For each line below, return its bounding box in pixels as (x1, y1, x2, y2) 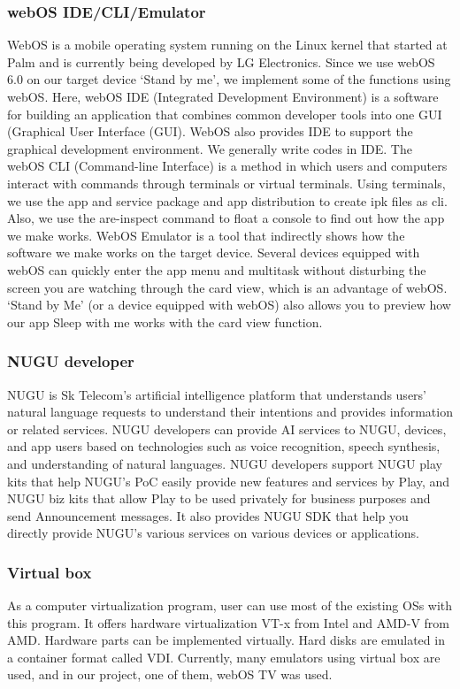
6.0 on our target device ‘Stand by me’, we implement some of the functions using (7, 70, 451, 88)
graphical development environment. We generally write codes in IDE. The (7, 139, 412, 157)
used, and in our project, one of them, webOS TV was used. (7, 665, 333, 684)
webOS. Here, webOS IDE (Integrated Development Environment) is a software (7, 88, 439, 105)
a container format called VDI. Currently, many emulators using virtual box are (7, 647, 441, 666)
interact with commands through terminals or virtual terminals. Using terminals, (7, 173, 446, 192)
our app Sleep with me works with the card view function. (7, 312, 323, 331)
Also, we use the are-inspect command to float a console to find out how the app (7, 209, 445, 227)
